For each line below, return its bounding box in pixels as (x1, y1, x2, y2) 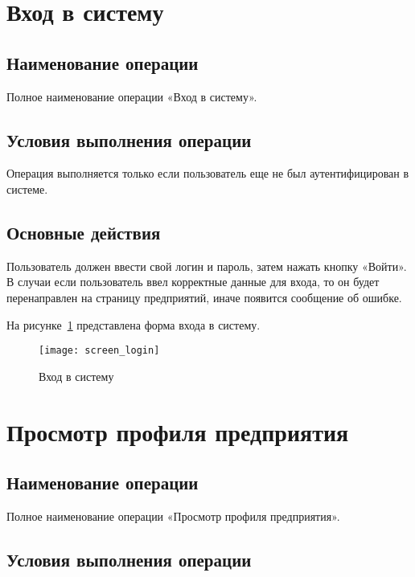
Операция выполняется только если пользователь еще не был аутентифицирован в (6, 165, 409, 182)
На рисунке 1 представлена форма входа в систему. (6, 316, 261, 333)
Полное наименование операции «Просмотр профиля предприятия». (6, 507, 340, 524)
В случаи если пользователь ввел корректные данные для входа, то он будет (6, 273, 380, 290)
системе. (6, 180, 48, 197)
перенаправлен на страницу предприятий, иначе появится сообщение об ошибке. (6, 288, 402, 305)
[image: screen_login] (39, 345, 160, 357)
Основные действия (6, 219, 161, 244)
